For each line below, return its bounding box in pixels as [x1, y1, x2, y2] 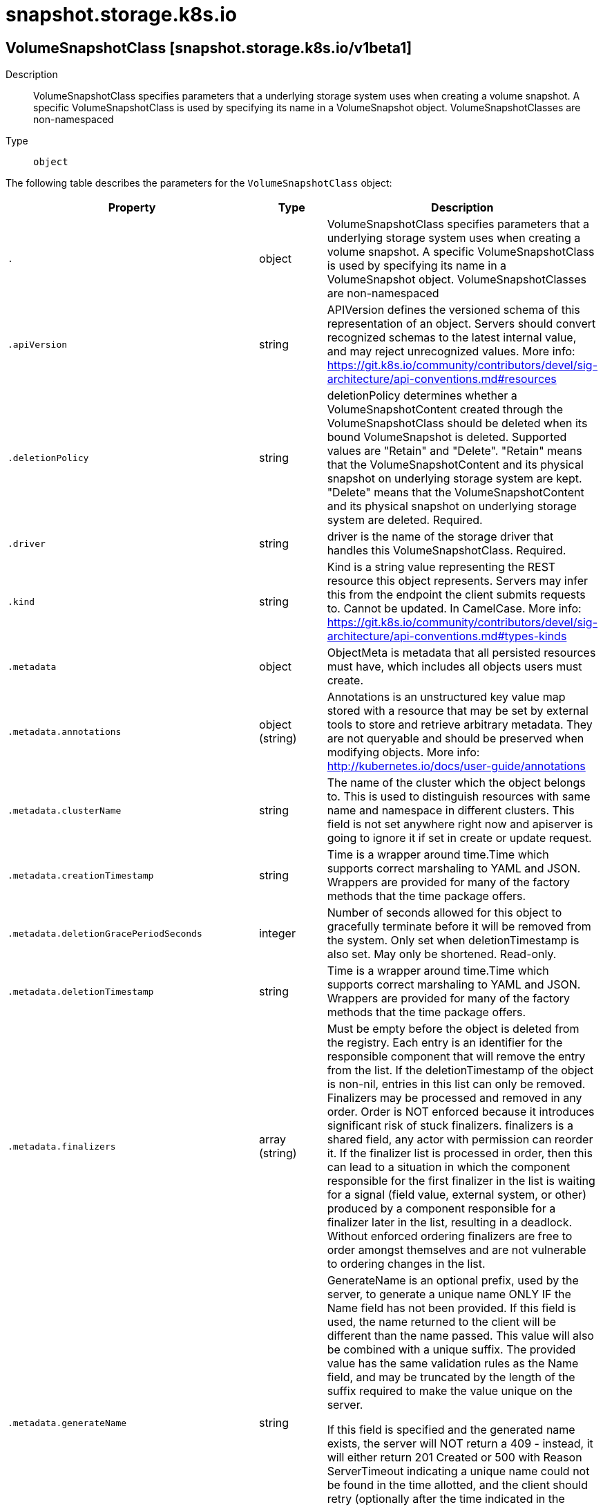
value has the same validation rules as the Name [327, 1356, 579, 1371]
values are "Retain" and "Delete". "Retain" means [327, 444, 582, 458]
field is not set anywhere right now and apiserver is [327, 817, 593, 832]
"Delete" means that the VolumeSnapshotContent [327, 485, 584, 500]
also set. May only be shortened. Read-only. [327, 947, 557, 962]
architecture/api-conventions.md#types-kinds [327, 629, 567, 644]
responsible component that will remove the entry [327, 1049, 586, 1064]
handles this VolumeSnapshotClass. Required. [327, 543, 566, 558]
